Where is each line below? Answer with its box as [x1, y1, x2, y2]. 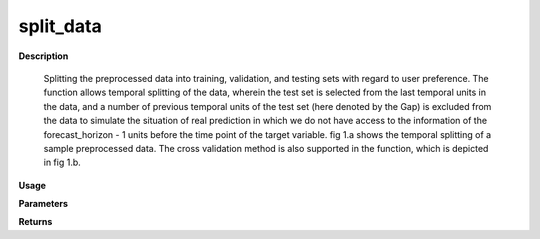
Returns [18, 216, 53, 228]
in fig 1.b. [43, 156, 82, 169]
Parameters [18, 198, 69, 210]
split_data [18, 15, 102, 37]
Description [18, 50, 69, 62]
